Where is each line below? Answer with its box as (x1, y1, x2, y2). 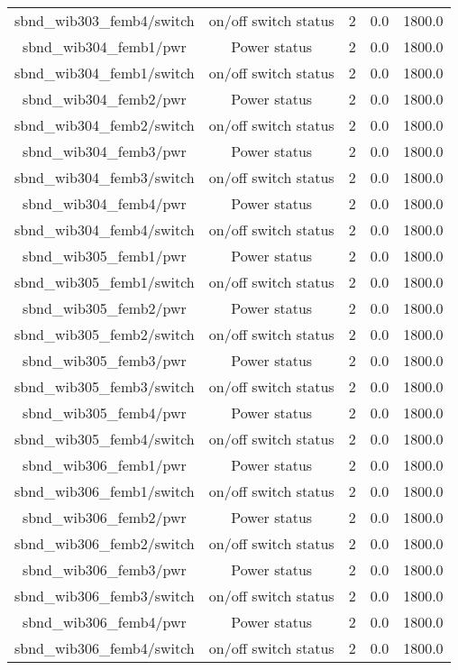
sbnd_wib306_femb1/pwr (22, 454, 187, 475)
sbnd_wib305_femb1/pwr (22, 245, 187, 266)
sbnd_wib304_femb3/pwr (22, 141, 187, 161)
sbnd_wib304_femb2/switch (14, 115, 195, 135)
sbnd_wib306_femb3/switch (14, 585, 195, 606)
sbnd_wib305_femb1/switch (14, 271, 195, 292)
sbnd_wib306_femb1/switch (14, 481, 195, 501)
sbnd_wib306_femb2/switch (14, 533, 195, 554)
